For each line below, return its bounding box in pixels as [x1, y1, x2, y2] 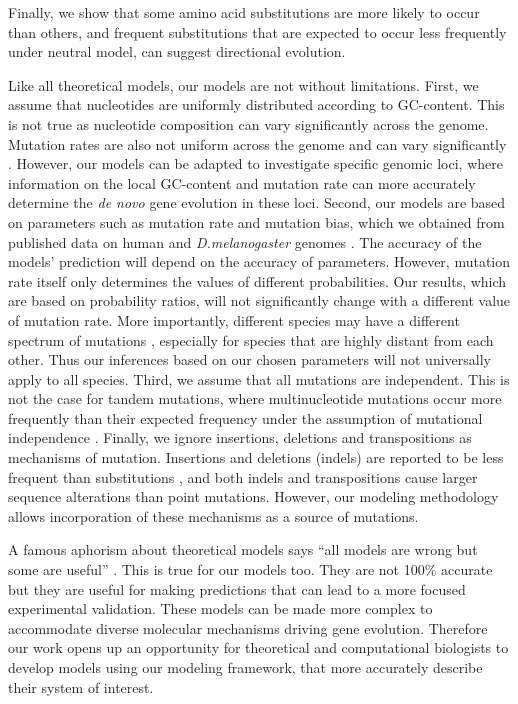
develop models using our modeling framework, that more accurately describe [8, 657, 483, 677]
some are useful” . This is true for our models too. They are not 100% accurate [8, 559, 493, 580]
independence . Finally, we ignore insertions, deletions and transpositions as [8, 427, 472, 448]
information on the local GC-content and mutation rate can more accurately [8, 172, 476, 193]
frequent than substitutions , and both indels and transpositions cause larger [8, 466, 478, 487]
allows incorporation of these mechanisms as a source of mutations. [8, 505, 419, 526]
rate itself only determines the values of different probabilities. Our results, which [8, 270, 507, 291]
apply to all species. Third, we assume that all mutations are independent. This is [8, 368, 510, 389]
